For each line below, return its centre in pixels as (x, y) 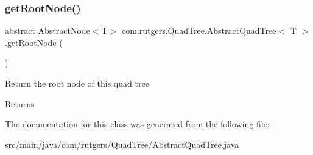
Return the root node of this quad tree (77, 83)
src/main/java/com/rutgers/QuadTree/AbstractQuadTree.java (122, 144)
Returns (20, 103)
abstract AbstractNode (47, 31)
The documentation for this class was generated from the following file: (137, 124)
